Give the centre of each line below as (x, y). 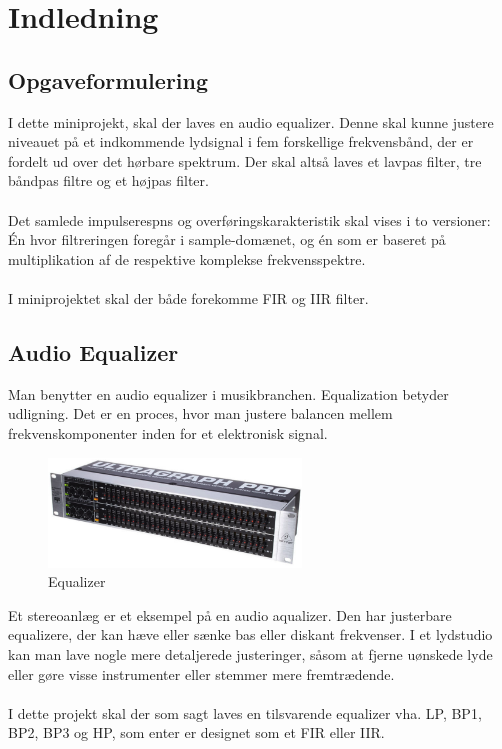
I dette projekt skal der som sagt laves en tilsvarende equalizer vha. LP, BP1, (245, 712)
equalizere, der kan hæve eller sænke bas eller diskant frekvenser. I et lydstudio (250, 634)
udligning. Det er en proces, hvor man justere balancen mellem (200, 413)
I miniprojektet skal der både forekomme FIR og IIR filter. (188, 297)
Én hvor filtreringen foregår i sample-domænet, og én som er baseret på (227, 239)
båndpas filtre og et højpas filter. (108, 180)
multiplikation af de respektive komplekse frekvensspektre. (187, 258)
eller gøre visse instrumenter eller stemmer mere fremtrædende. (201, 673)
